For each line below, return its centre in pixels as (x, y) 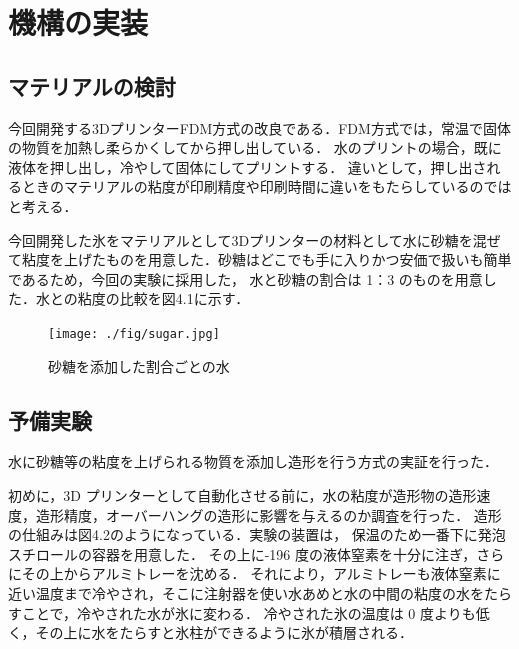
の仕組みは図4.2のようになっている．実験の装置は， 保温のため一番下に (243, 534)
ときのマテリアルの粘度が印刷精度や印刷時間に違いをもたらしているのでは (266, 186)
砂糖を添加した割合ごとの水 (139, 365)
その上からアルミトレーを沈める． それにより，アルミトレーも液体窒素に (261, 573)
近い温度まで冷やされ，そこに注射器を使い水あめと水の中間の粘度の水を (246, 592)
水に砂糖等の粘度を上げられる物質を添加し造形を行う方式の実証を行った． (253, 461)
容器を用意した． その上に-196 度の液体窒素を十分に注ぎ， (284, 553)
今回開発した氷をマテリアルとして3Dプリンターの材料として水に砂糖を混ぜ (254, 239)
